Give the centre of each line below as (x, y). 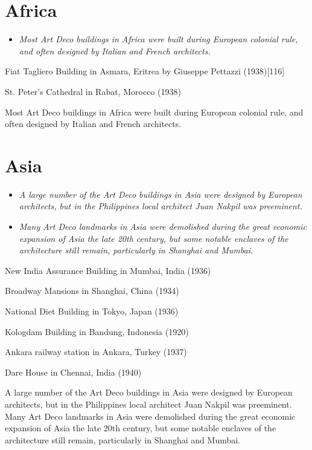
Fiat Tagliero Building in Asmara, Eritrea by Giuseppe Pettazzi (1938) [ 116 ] (145, 71)
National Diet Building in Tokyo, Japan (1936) (92, 311)
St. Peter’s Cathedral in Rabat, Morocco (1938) (93, 91)
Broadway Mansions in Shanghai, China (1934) (92, 291)
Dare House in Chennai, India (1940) (73, 372)
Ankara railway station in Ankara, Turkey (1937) (96, 352)
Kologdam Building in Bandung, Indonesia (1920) (97, 331)
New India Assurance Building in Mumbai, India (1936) (108, 270)
